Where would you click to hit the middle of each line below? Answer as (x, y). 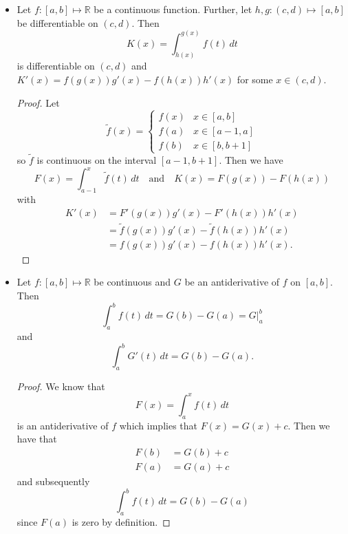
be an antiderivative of (232, 282)
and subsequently (53, 481)
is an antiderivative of (63, 425)
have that (37, 439)
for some (255, 79)
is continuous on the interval (97, 160)
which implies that (158, 425)
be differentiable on (57, 22)
